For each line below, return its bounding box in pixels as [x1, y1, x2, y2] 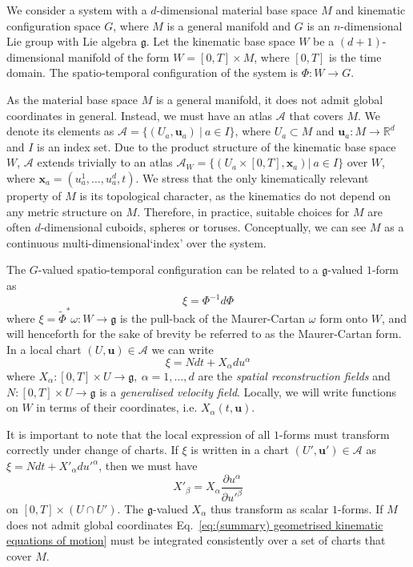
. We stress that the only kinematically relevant [135, 169, 369, 186]
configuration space [6, 17, 101, 34]
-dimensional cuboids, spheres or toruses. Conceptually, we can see [40, 219, 367, 235]
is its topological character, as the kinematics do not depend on [79, 187, 391, 203]
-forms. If [338, 501, 383, 517]
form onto [319, 309, 368, 326]
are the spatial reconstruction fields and [198, 368, 391, 384]
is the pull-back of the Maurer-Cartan [119, 309, 306, 326]
